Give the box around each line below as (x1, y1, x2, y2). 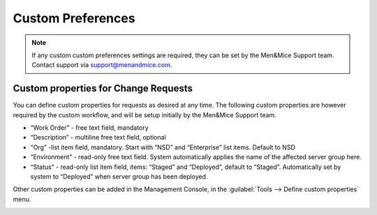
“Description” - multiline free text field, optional (30, 133, 167, 142)
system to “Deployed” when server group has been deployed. (30, 172, 208, 181)
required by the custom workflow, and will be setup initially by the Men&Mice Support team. (13, 110, 277, 119)
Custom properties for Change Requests (13, 82, 193, 94)
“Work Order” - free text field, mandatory (30, 124, 149, 132)
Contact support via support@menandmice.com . (31, 61, 172, 69)
